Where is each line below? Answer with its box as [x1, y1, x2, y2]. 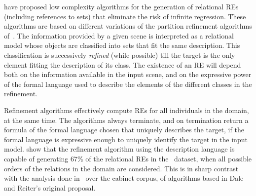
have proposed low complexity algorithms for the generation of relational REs [4, 1, 239, 11]
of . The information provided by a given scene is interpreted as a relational [4, 30, 234, 40]
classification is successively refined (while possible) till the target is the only [4, 49, 235, 60]
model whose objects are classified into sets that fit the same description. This [4, 40, 240, 50]
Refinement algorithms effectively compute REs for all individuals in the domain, [4, 105, 249, 115]
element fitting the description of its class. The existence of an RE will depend [4, 59, 241, 70]
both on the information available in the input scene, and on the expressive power [4, 69, 252, 79]
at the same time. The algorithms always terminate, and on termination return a [4, 115, 249, 125]
